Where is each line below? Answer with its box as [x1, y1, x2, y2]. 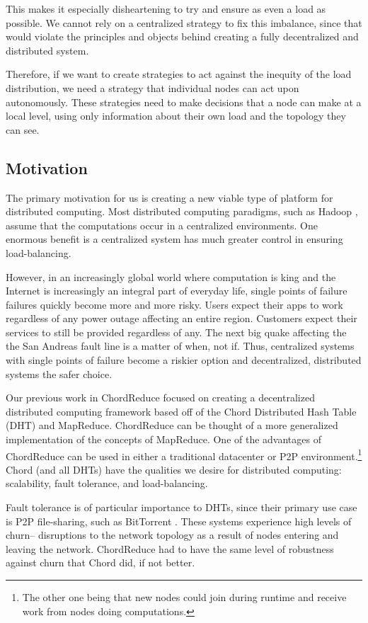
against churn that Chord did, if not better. [6, 555, 195, 570]
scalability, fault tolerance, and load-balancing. [6, 476, 208, 491]
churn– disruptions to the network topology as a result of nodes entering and [6, 527, 339, 542]
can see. [6, 122, 40, 137]
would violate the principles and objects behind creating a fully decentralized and [6, 29, 359, 44]
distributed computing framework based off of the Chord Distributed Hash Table [6, 404, 357, 418]
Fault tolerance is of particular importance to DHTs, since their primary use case [6, 500, 357, 515]
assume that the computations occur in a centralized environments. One [6, 217, 318, 232]
